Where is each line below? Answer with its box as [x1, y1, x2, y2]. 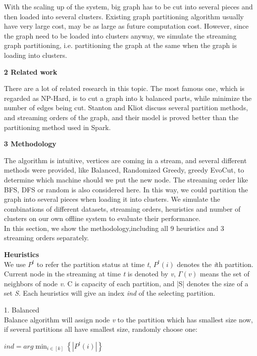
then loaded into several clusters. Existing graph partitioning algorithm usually [4, 11, 244, 21]
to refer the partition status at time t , [37, 259, 152, 269]
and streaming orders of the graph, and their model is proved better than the [4, 112, 239, 122]
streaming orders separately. [4, 232, 89, 243]
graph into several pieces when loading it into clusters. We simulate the [4, 194, 220, 204]
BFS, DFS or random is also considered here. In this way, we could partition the [4, 184, 248, 194]
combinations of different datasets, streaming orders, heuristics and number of [4, 203, 241, 214]
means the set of [200, 268, 250, 279]
